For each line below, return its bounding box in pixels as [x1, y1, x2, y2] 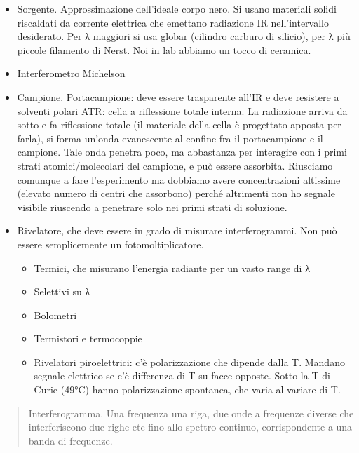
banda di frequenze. [28, 433, 113, 447]
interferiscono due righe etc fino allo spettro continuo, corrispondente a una [28, 419, 353, 434]
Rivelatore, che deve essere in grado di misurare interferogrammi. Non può [17, 223, 337, 238]
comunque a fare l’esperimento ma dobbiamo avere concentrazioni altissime [17, 172, 341, 187]
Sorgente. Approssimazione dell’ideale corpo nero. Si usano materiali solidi [17, 1, 337, 15]
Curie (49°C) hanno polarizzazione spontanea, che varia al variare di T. [34, 382, 341, 397]
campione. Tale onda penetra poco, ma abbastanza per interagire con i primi [17, 144, 347, 159]
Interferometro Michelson [17, 66, 126, 81]
